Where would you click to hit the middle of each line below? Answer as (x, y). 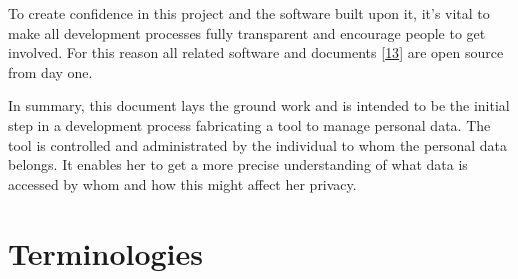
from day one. (50, 71)
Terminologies (106, 252)
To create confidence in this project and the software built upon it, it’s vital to (249, 13)
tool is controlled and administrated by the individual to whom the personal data (257, 144)
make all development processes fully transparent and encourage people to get (247, 32)
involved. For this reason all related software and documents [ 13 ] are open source (256, 52)
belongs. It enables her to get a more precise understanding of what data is (238, 164)
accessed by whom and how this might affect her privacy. (182, 183)
